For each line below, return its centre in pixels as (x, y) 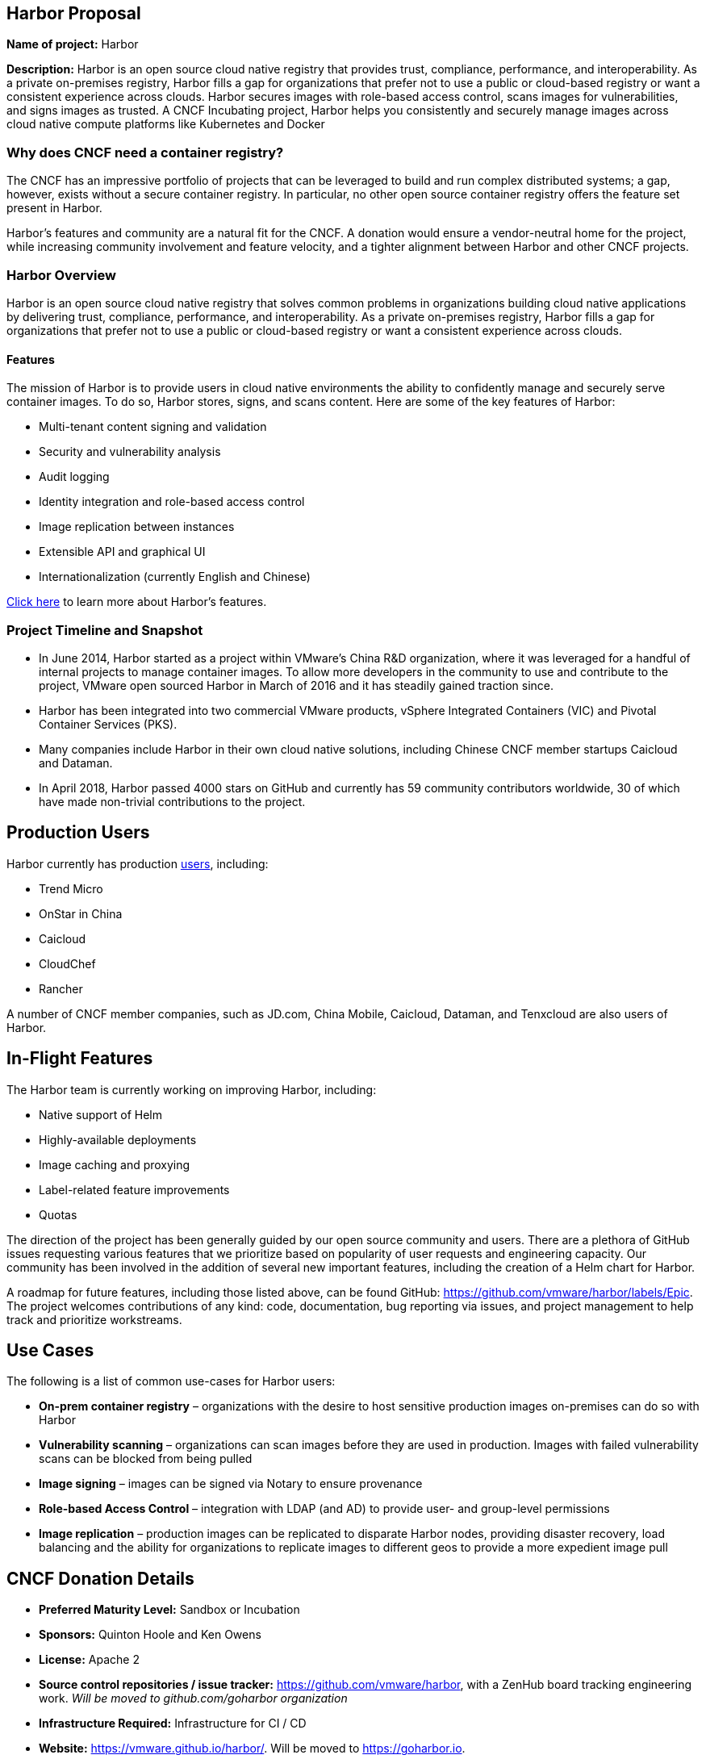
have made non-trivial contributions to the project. (172, 801)
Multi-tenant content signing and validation (153, 427)
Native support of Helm (101, 1114)
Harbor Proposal (74, 13)
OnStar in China (81, 913)
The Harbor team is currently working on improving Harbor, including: (192, 1089)
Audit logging (74, 477)
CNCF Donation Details (100, 1578)
